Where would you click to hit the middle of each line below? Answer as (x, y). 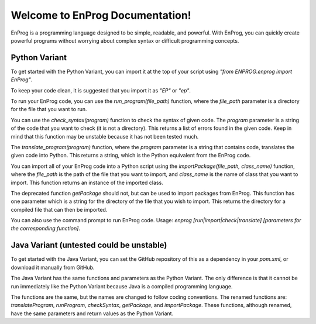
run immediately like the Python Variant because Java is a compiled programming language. (122, 286)
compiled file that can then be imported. (59, 209)
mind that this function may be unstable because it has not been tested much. (105, 136)
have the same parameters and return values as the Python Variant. (92, 313)
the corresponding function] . (45, 229)
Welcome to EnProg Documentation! (101, 15)
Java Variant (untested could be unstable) (89, 245)
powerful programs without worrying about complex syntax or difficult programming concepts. (125, 40)
